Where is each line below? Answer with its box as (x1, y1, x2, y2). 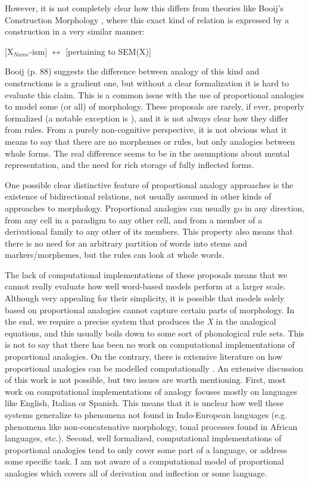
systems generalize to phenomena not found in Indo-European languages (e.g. (5, 409, 288, 420)
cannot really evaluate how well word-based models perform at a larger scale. (5, 280, 286, 292)
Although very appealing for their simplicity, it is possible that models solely (5, 292, 285, 304)
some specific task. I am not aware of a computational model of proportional (5, 455, 284, 468)
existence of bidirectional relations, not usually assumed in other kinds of (5, 190, 271, 202)
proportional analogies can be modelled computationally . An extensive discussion (5, 362, 304, 374)
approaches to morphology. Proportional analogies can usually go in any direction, (5, 201, 305, 214)
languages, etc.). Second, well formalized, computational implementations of (5, 432, 282, 444)
